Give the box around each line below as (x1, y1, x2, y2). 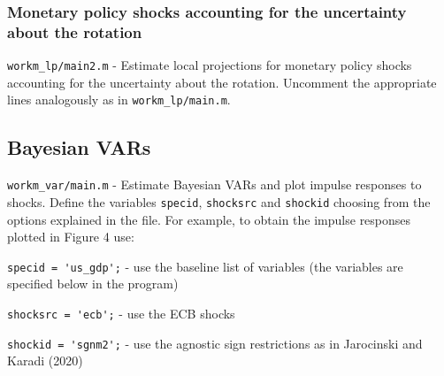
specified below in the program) (7, 274, 179, 293)
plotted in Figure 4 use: (7, 227, 134, 246)
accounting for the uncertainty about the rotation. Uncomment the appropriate (7, 73, 437, 91)
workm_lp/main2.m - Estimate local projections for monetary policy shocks (7, 56, 412, 74)
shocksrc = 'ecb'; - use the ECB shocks (7, 304, 235, 322)
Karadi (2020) (7, 351, 83, 370)
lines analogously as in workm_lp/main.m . (7, 90, 231, 109)
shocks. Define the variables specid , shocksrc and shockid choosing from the (7, 192, 431, 211)
